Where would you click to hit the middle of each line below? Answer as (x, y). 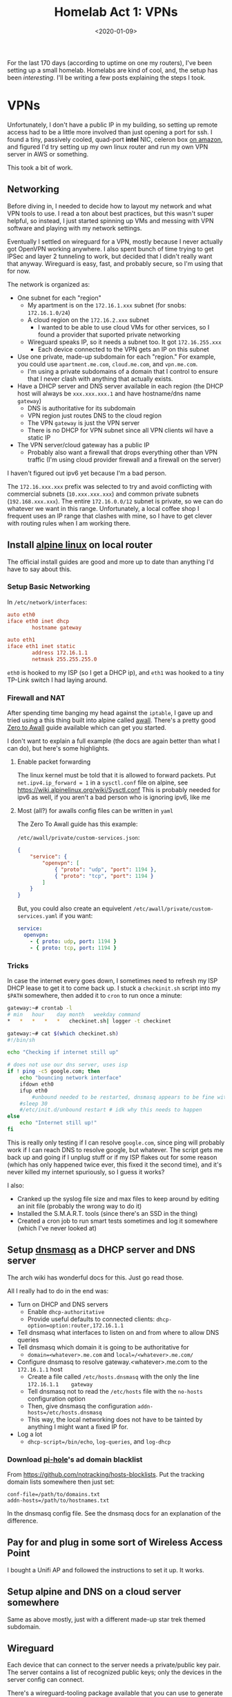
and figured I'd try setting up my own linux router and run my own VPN (108, 147)
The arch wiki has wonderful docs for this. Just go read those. (96, 1277)
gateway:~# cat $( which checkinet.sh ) (63, 1033)
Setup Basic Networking (49, 587)
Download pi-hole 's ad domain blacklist (75, 1460)
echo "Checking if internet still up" (63, 1052)
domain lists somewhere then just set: (61, 1482)
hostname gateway (57, 627)
